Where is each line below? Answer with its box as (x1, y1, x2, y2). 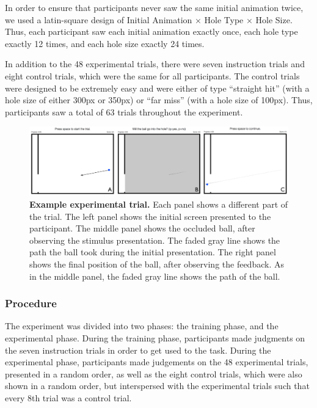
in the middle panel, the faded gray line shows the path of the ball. (29, 269, 280, 282)
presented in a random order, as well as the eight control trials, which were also (5, 367, 302, 380)
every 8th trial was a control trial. (5, 391, 132, 404)
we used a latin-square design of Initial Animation (5, 13, 192, 26)
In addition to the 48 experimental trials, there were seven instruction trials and (5, 57, 305, 70)
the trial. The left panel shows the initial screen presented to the (29, 209, 271, 222)
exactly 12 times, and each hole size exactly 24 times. (5, 37, 205, 49)
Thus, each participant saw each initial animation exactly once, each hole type (5, 25, 298, 38)
